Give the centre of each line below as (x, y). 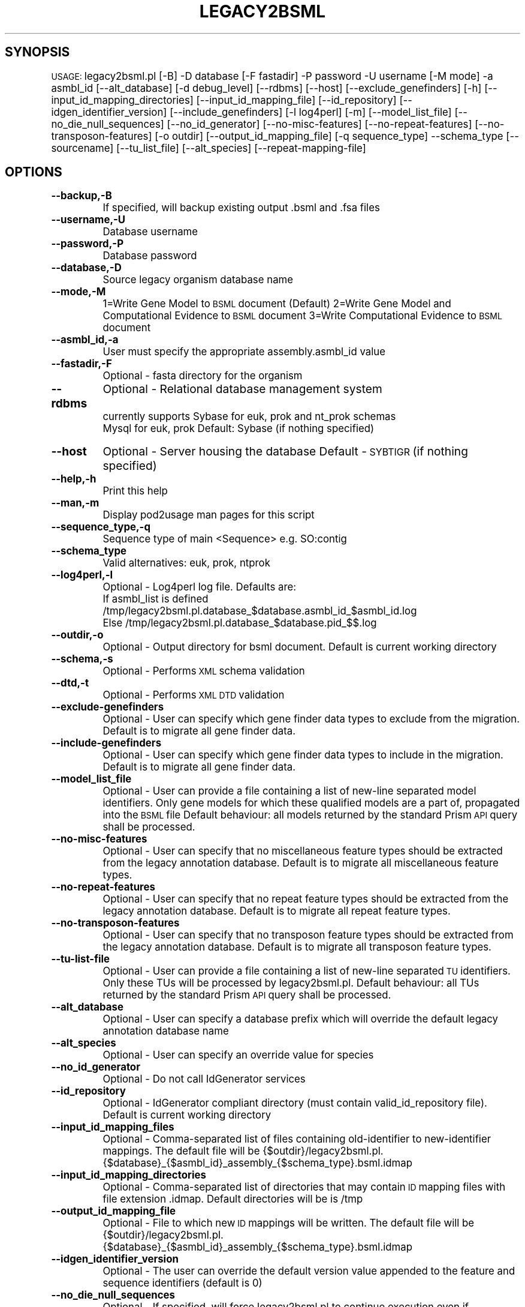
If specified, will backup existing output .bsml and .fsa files (241, 208)
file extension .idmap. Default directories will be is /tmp (233, 1199)
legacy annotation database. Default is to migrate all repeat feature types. (277, 911)
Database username (150, 232)
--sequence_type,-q (101, 527)
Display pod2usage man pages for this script (209, 515)
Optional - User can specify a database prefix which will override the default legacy (301, 1019)
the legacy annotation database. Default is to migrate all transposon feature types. (297, 947)
